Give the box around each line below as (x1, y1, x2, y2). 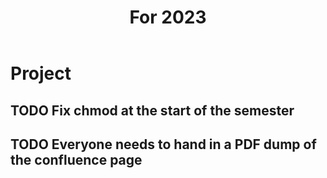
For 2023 (129, 6, 207, 29)
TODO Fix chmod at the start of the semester (10, 102, 295, 119)
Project (10, 62, 72, 85)
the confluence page (10, 151, 143, 168)
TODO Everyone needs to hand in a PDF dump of (10, 136, 317, 153)
